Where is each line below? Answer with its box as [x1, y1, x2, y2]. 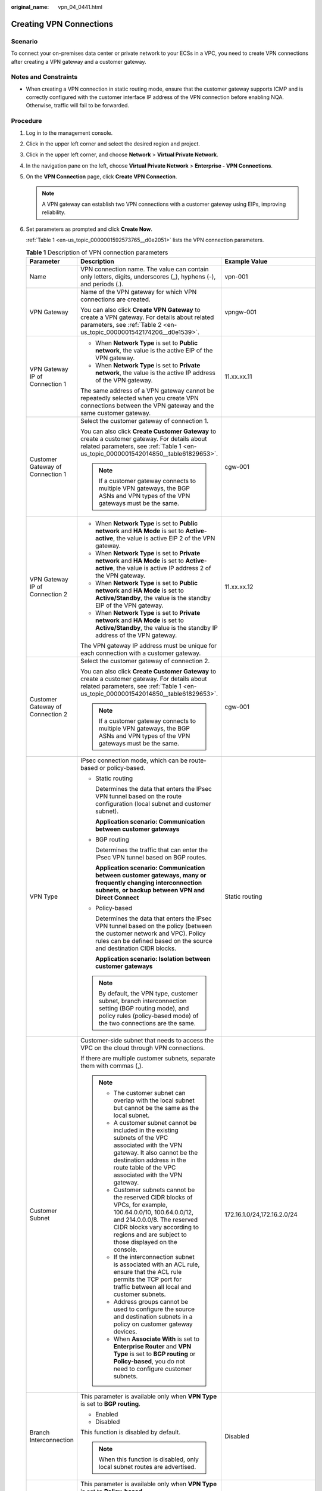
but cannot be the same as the [113, 1103, 199, 1112]
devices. [113, 1327, 137, 1335]
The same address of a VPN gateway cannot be [80, 386, 214, 395]
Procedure [11, 117, 42, 125]
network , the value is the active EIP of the [95, 346, 213, 354]
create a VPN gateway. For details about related [80, 313, 214, 321]
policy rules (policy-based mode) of [98, 1011, 199, 1020]
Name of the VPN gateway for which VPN [80, 287, 197, 296]
